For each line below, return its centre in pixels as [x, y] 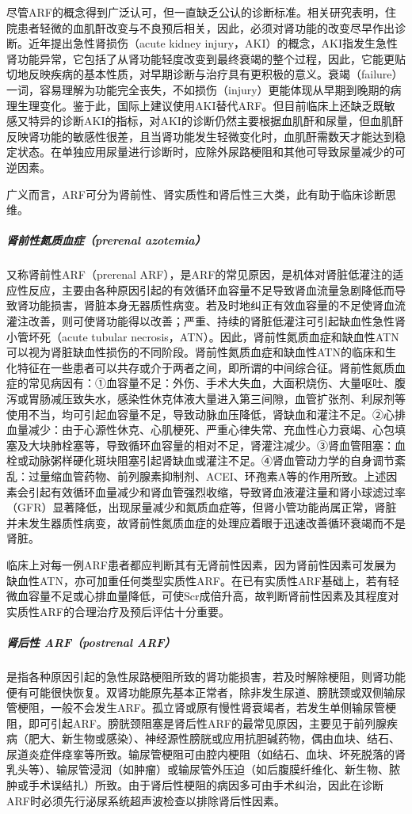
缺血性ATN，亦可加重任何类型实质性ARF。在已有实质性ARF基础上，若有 [197, 580]
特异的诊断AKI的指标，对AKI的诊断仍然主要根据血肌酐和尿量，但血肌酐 [216, 121]
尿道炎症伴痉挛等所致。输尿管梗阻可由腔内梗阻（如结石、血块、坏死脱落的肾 [206, 753]
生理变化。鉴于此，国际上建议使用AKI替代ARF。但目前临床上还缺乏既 [200, 105]
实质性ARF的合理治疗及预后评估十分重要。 [118, 611]
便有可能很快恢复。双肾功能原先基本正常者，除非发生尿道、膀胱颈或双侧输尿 [206, 692]
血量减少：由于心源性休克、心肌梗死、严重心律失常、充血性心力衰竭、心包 [200, 430]
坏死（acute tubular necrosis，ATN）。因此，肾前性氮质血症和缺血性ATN [214, 336]
